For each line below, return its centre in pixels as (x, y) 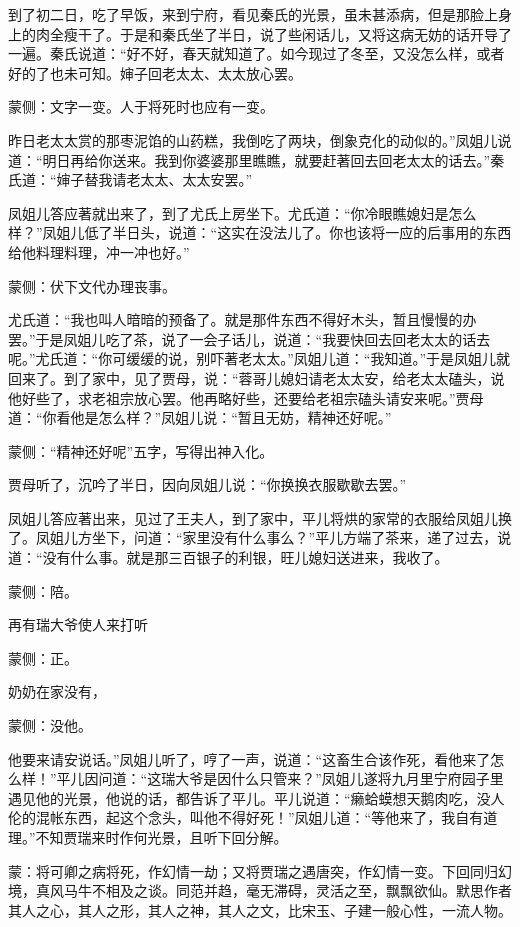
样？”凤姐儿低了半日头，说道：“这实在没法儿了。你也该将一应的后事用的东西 (260, 232)
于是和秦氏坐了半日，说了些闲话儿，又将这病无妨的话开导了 (315, 33)
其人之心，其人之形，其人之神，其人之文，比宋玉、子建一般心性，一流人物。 (260, 909)
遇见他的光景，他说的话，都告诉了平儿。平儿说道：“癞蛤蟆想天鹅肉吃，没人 (256, 797)
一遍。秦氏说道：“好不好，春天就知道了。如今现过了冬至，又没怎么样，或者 (256, 53)
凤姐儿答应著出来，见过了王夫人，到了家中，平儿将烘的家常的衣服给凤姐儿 (253, 517)
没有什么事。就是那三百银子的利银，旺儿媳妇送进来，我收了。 (245, 557)
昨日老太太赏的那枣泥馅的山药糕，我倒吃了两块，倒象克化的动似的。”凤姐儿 (253, 139)
